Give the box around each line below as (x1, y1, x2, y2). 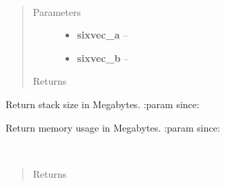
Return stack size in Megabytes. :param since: (6, 96, 199, 111)
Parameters (32, 4, 81, 19)
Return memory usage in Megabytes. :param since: (6, 120, 220, 134)
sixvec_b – (77, 50, 129, 65)
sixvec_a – (77, 28, 128, 42)
